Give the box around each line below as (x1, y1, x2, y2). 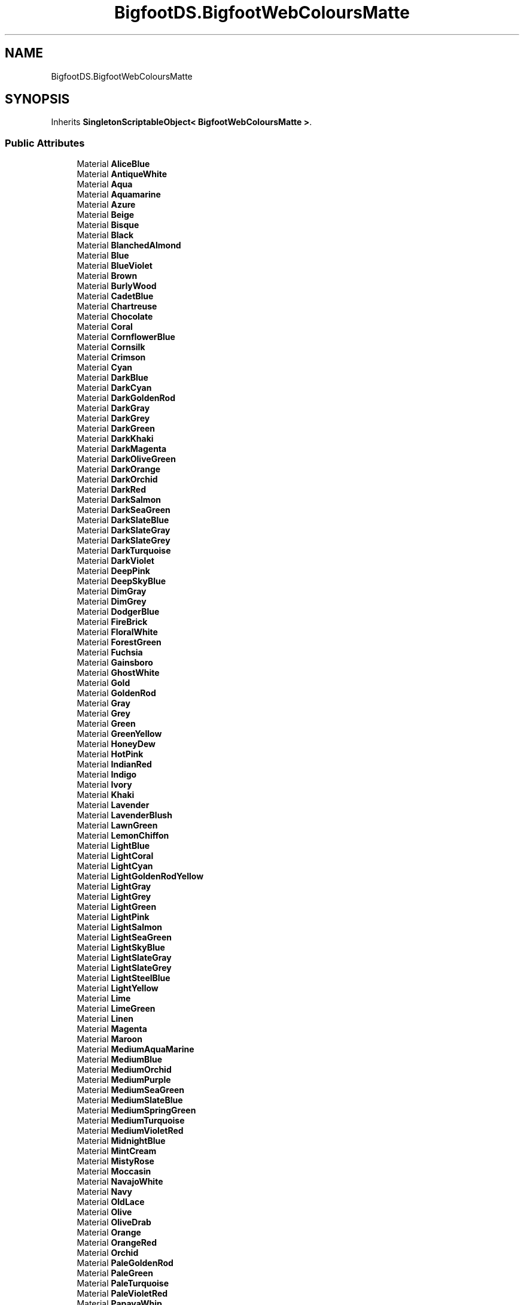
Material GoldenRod (77, 688, 156, 699)
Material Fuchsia (77, 647, 143, 658)
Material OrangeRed (77, 1237, 157, 1248)
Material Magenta (77, 1024, 147, 1034)
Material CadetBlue (77, 291, 154, 302)
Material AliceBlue (77, 159, 150, 169)
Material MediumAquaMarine (77, 1044, 194, 1055)
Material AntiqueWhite (77, 169, 167, 180)
